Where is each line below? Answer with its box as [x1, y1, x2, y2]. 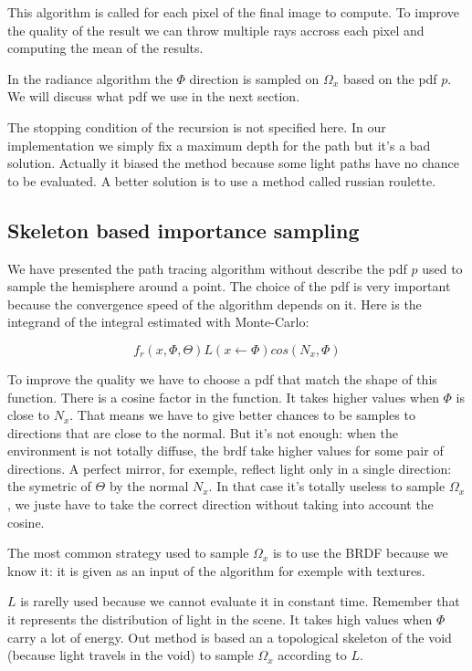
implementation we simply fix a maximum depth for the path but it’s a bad [7, 135, 431, 154]
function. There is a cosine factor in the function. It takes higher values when [7, 387, 439, 406]
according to [278, 645, 347, 665]
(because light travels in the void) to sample [7, 645, 254, 665]
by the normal [109, 477, 189, 496]
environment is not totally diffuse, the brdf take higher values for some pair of [7, 441, 444, 460]
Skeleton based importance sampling [7, 215, 360, 244]
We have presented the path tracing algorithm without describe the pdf [7, 258, 407, 278]
